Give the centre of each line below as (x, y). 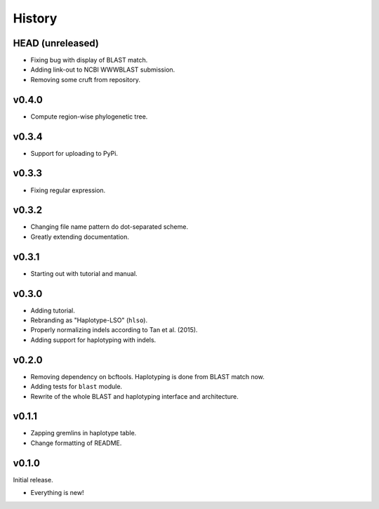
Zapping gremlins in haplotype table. (84, 433)
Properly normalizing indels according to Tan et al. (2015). (114, 330)
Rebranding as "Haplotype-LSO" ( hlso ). (89, 320)
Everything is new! (57, 493)
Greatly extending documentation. (80, 237)
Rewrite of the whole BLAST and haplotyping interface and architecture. (134, 396)
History (35, 18)
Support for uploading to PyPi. (74, 153)
